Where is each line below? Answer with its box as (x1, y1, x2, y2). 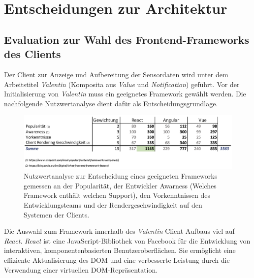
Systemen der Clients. (24, 209, 90, 219)
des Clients (4, 46, 61, 62)
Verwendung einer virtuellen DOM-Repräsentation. (4, 264, 158, 275)
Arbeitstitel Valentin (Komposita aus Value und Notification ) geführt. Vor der (4, 79, 240, 89)
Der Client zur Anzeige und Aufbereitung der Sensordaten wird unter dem (4, 69, 228, 79)
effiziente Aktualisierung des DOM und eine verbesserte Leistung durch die (4, 255, 230, 265)
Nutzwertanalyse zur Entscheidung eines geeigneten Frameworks (24, 171, 218, 181)
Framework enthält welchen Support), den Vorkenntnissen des (24, 190, 210, 200)
